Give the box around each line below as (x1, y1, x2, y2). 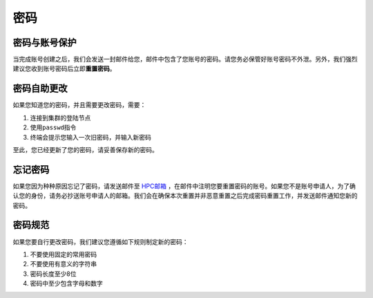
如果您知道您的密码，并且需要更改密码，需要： (12, 101, 146, 109)
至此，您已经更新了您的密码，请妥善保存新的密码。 (12, 145, 158, 153)
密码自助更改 (12, 83, 68, 95)
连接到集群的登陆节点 (30, 113, 91, 122)
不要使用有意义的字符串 (30, 260, 97, 268)
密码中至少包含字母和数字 (30, 279, 103, 288)
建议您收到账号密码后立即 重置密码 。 (12, 64, 116, 73)
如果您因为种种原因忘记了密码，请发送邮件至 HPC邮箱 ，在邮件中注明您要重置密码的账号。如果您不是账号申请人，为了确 (12, 182, 356, 190)
